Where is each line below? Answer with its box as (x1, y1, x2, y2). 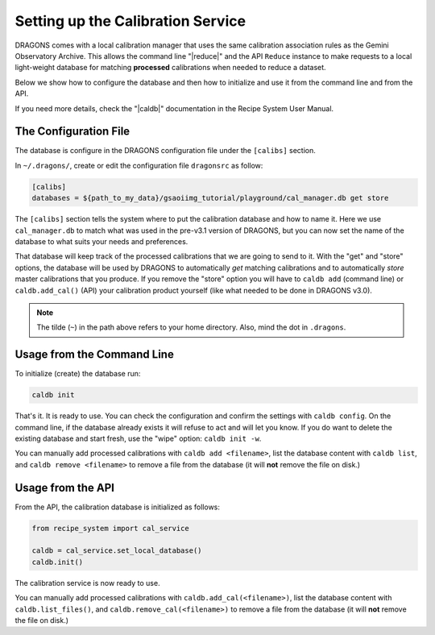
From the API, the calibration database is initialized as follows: (14, 502, 221, 512)
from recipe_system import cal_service (31, 524, 189, 533)
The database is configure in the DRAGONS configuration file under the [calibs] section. (14, 146, 316, 156)
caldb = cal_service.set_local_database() (31, 546, 202, 555)
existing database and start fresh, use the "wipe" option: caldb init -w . (14, 434, 262, 443)
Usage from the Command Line (14, 347, 175, 362)
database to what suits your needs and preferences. (14, 236, 188, 246)
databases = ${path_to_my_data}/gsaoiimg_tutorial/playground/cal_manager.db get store (31, 193, 389, 203)
